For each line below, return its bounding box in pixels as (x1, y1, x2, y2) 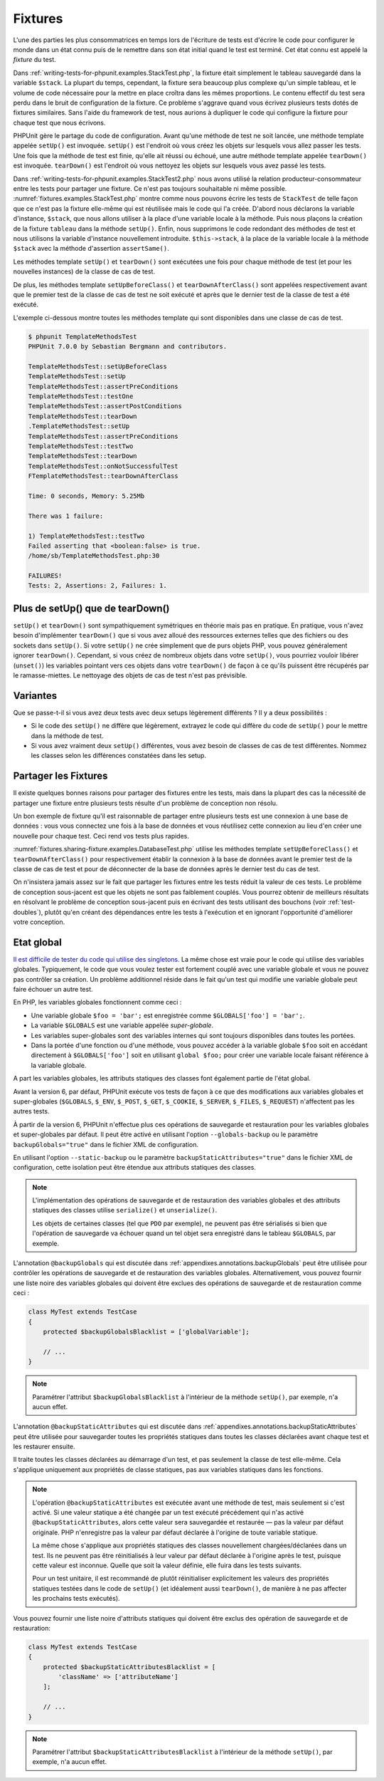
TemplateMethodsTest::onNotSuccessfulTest (28, 462, 178, 470)
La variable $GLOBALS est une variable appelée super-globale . (31, 1021, 213, 1029)
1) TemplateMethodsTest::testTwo (28, 531, 145, 540)
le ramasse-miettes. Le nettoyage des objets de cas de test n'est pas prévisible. (13, 670, 247, 680)
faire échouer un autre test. (13, 985, 93, 994)
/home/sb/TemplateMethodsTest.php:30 (28, 552, 160, 560)
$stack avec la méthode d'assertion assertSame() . (13, 244, 170, 253)
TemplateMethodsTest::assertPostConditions (28, 403, 183, 410)
